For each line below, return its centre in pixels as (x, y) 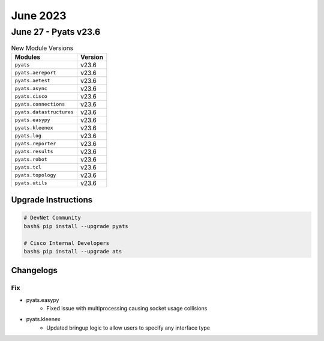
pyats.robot (31, 159)
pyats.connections (40, 104)
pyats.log (28, 136)
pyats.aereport (35, 73)
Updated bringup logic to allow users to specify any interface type (128, 328)
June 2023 (39, 16)
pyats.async (31, 89)
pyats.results (34, 152)
